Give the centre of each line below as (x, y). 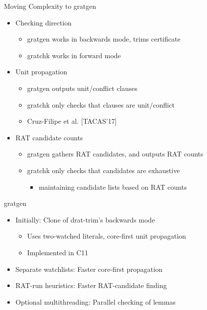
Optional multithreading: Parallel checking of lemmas (95, 301)
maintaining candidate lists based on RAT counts (113, 187)
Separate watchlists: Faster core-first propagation (89, 269)
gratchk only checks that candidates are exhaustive (103, 170)
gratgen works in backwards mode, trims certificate (104, 39)
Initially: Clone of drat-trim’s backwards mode (85, 219)
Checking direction (44, 22)
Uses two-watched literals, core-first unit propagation (106, 236)
